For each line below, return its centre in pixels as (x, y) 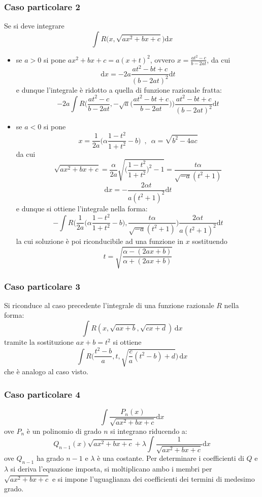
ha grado (50, 458)
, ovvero (162, 59)
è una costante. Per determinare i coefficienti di (171, 458)
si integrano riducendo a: (149, 431)
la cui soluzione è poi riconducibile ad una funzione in (100, 241)
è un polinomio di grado (64, 431)
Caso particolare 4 (42, 394)
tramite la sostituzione (39, 342)
